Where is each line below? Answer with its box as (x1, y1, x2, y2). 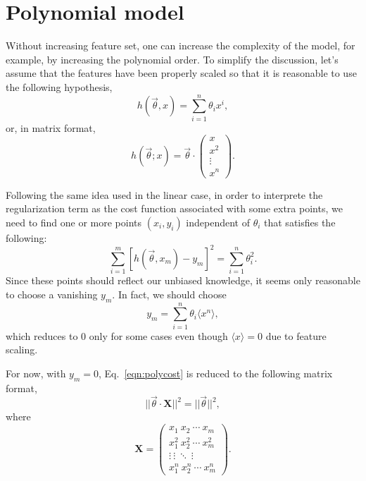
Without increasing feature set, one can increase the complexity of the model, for (6, 38, 355, 53)
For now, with (6, 365, 66, 380)
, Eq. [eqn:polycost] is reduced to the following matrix (99, 365, 333, 380)
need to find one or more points (6, 214, 142, 229)
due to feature (265, 328, 327, 343)
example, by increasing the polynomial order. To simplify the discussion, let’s (6, 51, 339, 66)
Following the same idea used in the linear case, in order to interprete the (6, 187, 323, 202)
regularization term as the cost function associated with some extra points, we (6, 201, 343, 216)
